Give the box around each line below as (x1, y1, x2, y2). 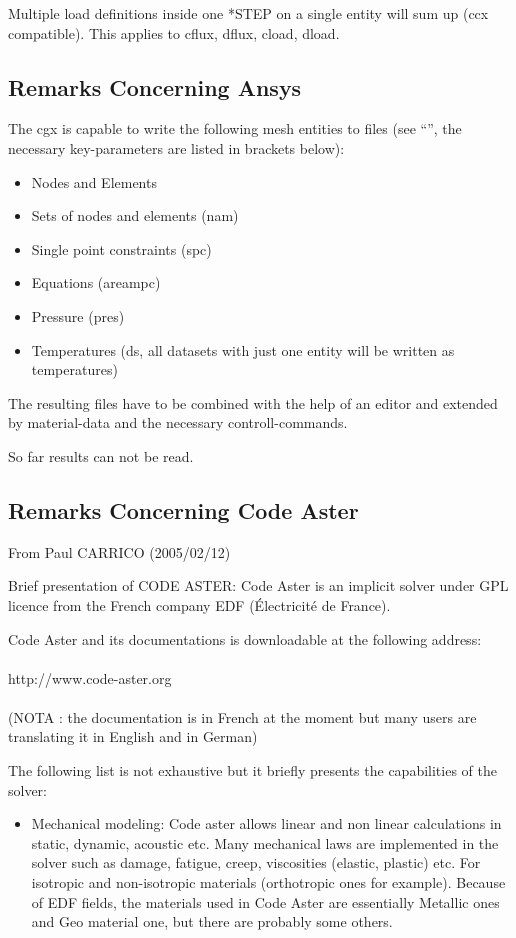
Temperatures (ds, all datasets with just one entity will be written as (31, 339, 455, 360)
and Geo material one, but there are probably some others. (31, 911, 393, 932)
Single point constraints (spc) (31, 238, 212, 259)
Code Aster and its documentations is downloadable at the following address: (8, 628, 482, 649)
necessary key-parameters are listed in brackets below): (8, 137, 345, 158)
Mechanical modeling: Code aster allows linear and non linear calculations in (31, 813, 502, 834)
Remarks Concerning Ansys (8, 71, 302, 102)
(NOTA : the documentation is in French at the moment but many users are (8, 706, 477, 727)
